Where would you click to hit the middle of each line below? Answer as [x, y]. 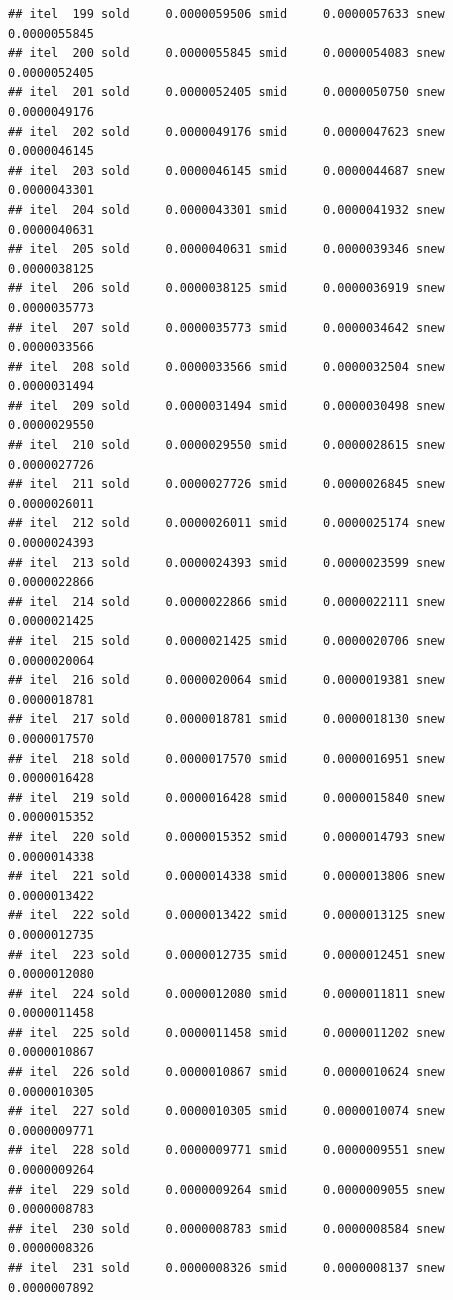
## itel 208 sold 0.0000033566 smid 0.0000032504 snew [226, 366]
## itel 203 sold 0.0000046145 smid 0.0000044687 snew [226, 170]
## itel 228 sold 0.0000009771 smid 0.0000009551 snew [226, 1150]
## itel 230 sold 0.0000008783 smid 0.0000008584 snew [226, 1228]
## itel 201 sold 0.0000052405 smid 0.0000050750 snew [226, 92]
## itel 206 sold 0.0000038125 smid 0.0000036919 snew [226, 288]
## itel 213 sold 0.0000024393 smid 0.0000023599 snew [226, 562]
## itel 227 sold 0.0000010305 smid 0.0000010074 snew [226, 1111]
